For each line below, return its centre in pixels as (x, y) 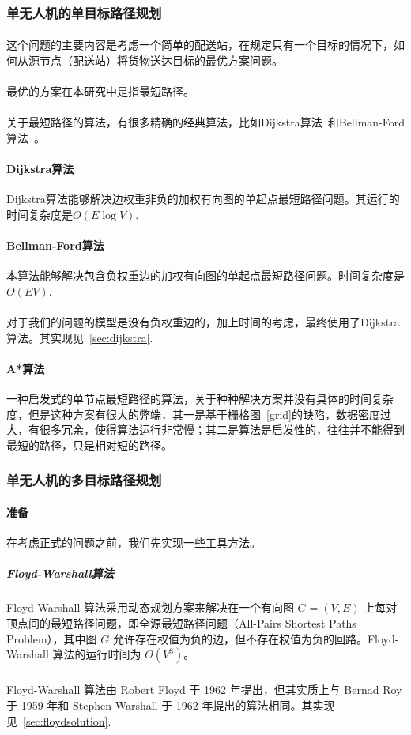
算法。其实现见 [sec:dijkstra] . (80, 337)
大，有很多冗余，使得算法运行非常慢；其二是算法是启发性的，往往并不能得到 (205, 430)
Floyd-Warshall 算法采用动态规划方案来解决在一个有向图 (150, 607)
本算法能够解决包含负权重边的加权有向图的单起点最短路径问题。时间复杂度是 (205, 275)
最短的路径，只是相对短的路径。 (89, 445)
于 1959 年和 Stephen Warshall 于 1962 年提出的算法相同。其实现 (171, 705)
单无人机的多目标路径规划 (84, 480)
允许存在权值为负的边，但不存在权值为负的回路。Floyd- (256, 638)
